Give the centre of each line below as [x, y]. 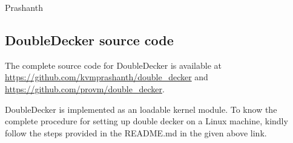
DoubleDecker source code [89, 40]
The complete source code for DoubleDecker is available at [113, 65]
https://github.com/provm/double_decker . [85, 88]
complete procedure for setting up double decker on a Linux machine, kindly [146, 121]
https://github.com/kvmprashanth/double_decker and [107, 77]
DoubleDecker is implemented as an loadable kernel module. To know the [141, 109]
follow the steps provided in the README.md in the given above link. [136, 132]
